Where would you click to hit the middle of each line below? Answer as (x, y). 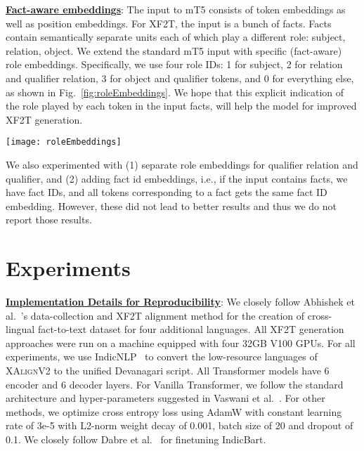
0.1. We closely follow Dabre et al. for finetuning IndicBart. (136, 439)
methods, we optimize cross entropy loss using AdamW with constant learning (174, 411)
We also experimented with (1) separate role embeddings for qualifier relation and (182, 164)
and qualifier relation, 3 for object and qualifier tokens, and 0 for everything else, (180, 78)
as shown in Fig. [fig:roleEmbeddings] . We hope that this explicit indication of (175, 92)
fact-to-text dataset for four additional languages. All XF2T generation (191, 329)
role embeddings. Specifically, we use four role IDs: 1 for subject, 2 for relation (174, 64)
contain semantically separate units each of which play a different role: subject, (176, 37)
